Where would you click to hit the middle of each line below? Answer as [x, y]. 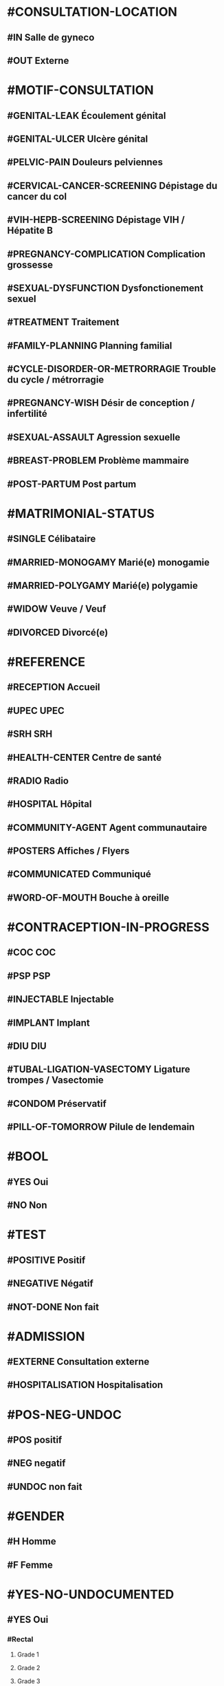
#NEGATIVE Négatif [51, 1284]
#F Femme [30, 1565]
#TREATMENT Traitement [63, 322]
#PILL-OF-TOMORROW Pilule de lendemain [101, 1127]
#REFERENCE [46, 662]
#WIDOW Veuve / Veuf [57, 609]
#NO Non [27, 1206]
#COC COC [32, 952]
